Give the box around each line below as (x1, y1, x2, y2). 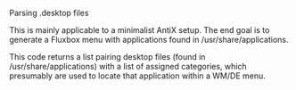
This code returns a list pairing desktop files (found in (9, 52, 206, 61)
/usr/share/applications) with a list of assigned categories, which (9, 61, 247, 71)
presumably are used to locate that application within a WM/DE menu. (9, 70, 266, 81)
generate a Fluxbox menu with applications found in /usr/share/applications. (9, 35, 289, 45)
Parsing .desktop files (9, 8, 89, 18)
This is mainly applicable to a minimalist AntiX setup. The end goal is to (9, 25, 270, 35)
